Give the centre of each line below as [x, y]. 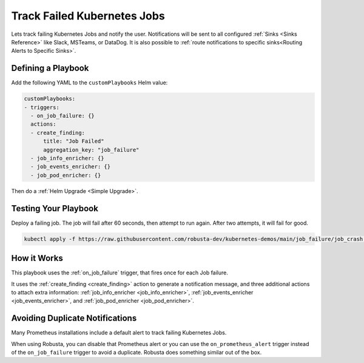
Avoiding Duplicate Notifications [74, 318]
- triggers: [42, 107]
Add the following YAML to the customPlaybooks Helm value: [89, 83]
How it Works [37, 258]
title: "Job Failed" [74, 141]
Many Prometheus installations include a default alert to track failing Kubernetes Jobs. [119, 333]
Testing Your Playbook [55, 209]
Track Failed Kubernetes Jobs [88, 16]
